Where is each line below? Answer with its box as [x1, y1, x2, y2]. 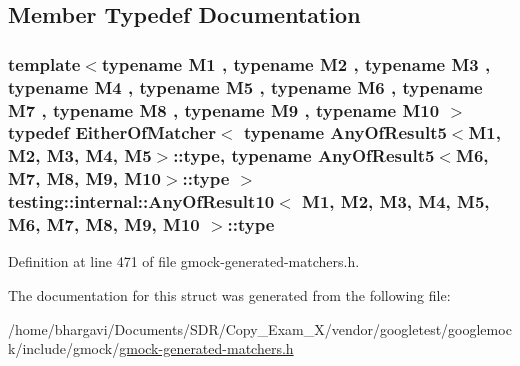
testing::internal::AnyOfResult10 [8, 189, 275, 214]
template [8, 51, 81, 76]
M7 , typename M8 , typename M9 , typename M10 [8, 97, 440, 122]
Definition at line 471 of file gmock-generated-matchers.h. [8, 251, 360, 272]
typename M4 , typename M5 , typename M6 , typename [8, 74, 483, 99]
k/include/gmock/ [8, 338, 120, 359]
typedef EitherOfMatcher [8, 120, 216, 145]
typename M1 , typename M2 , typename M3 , [101, 51, 491, 76]
